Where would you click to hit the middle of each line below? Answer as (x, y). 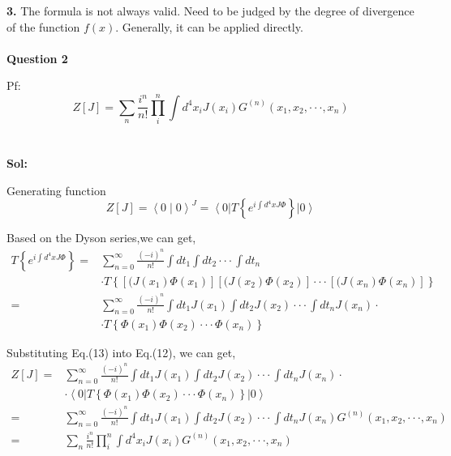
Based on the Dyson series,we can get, (101, 238)
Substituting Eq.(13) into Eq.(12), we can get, (121, 352)
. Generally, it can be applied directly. (209, 26)
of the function (43, 26)
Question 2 (37, 58)
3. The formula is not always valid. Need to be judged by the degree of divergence (210, 11)
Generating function (56, 190)
